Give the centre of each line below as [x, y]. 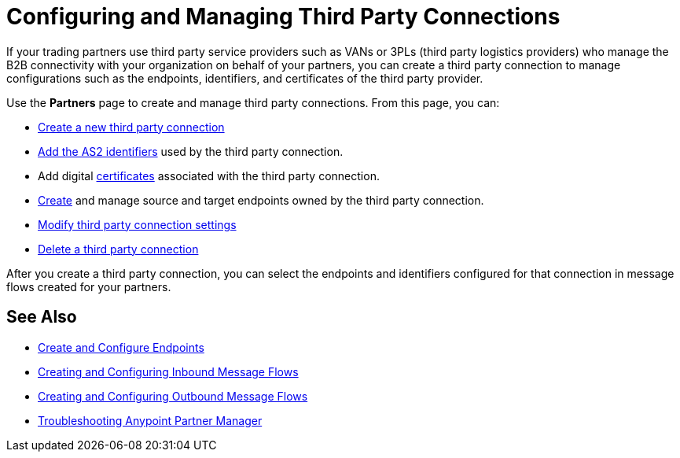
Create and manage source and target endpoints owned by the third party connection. [261, 200]
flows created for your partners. [89, 286]
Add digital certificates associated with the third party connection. [209, 175]
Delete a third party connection [118, 249]
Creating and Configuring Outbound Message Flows [173, 396]
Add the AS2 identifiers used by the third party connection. [191, 151]
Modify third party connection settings [137, 224]
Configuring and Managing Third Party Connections [283, 17]
